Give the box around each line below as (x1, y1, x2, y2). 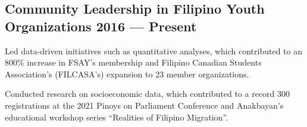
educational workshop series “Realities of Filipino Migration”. (5, 110, 228, 123)
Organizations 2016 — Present (5, 17, 197, 35)
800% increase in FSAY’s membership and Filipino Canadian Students (5, 56, 262, 69)
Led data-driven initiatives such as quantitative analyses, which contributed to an (5, 44, 303, 57)
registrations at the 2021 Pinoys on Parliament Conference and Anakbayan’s (5, 99, 284, 111)
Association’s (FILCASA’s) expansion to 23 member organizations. (5, 67, 249, 80)
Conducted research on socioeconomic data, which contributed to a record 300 (5, 87, 290, 100)
